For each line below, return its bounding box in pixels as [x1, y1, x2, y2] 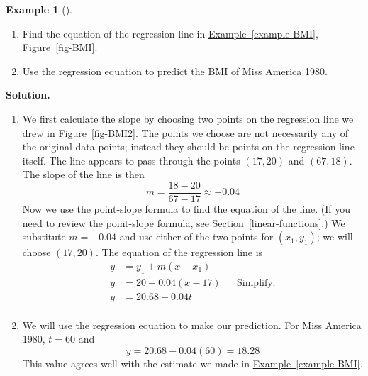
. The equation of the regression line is [95, 245, 263, 260]
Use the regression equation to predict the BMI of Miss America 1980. [22, 63, 328, 78]
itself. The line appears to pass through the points [22, 153, 240, 167]
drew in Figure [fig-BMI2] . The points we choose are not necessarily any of [22, 125, 349, 140]
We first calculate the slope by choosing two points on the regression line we [22, 111, 354, 126]
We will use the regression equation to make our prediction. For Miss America [22, 317, 362, 332]
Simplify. [237, 277, 276, 288]
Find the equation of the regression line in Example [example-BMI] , [22, 26, 318, 40]
